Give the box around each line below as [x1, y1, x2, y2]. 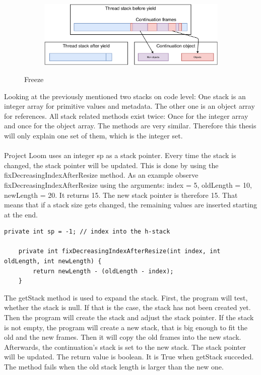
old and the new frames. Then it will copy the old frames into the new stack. [4, 332, 241, 342]
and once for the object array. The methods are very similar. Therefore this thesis [4, 120, 256, 131]
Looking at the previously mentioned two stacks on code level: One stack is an [4, 91, 246, 101]
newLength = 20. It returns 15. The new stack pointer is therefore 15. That [4, 189, 238, 200]
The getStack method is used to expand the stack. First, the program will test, [4, 292, 248, 303]
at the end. [4, 209, 38, 219]
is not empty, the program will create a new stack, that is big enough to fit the [4, 322, 247, 332]
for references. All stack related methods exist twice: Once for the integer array [4, 110, 248, 121]
